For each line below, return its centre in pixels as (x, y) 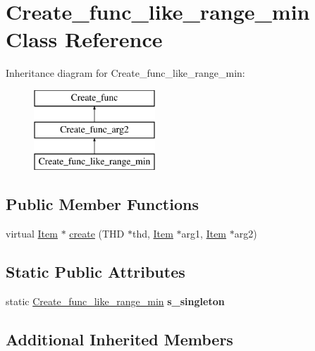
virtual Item (32, 234)
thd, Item (153, 234)
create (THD (97, 234)
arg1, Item (204, 234)
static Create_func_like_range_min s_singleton (115, 301)
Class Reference (84, 39)
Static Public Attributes (95, 272)
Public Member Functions (102, 204)
